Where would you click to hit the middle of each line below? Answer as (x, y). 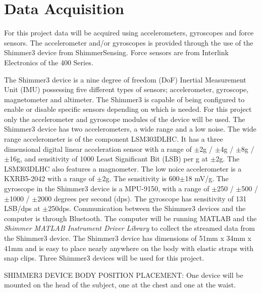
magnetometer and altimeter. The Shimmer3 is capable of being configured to (124, 99)
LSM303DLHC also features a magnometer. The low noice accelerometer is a (123, 168)
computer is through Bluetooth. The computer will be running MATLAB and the (130, 218)
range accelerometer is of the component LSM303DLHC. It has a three (114, 139)
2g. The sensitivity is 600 (141, 178)
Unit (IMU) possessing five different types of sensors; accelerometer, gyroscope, (126, 89)
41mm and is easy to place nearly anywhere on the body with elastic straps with (129, 248)
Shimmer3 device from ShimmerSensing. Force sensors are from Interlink (116, 52)
